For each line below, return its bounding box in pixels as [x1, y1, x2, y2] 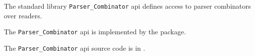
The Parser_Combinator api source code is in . [4, 42, 145, 53]
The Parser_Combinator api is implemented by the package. [4, 27, 186, 37]
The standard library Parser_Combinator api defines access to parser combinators [4, 1, 251, 11]
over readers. [4, 10, 42, 20]
